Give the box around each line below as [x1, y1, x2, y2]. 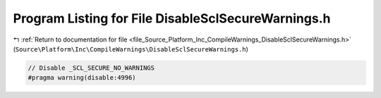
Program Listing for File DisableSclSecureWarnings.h [13, 11, 331, 26]
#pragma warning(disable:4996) [28, 74, 137, 82]
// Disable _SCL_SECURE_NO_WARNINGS [28, 63, 155, 72]
